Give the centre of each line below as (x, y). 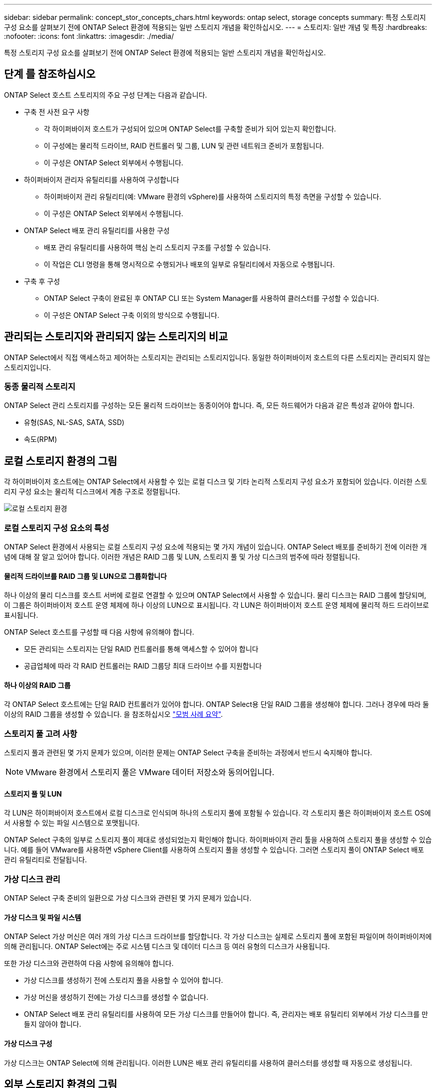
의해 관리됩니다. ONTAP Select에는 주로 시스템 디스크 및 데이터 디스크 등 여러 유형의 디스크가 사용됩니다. (167, 947)
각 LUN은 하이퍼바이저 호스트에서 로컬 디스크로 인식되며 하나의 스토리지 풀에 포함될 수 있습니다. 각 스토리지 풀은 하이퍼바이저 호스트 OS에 (218, 813)
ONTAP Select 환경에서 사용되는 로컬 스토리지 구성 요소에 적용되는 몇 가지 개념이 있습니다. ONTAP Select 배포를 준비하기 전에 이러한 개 (216, 547)
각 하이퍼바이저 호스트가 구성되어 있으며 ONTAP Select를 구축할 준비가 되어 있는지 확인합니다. (190, 129)
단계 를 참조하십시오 (50, 74)
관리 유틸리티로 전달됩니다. (46, 860)
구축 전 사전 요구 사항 (57, 112)
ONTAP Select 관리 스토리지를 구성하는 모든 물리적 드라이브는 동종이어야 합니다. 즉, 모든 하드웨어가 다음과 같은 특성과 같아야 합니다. (209, 406)
